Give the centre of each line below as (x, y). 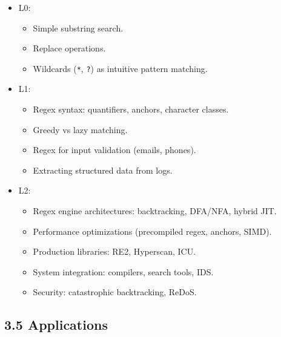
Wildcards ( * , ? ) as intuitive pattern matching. (120, 68)
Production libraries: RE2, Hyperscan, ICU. (114, 251)
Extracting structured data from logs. (103, 170)
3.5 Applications (56, 325)
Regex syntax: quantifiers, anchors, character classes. (131, 109)
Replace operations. (69, 48)
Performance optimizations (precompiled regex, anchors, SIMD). (152, 231)
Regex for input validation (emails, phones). (114, 150)
